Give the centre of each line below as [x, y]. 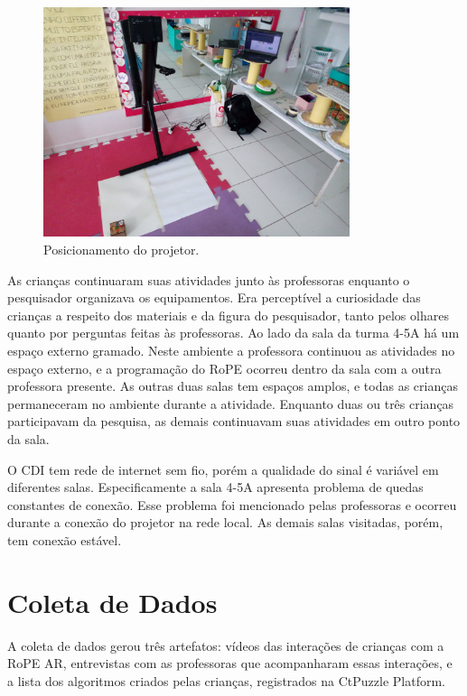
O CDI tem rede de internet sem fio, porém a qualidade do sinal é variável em [223, 469]
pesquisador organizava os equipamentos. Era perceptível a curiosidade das [214, 297]
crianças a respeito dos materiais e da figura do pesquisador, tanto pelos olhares [228, 315]
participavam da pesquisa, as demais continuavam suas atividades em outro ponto [234, 421]
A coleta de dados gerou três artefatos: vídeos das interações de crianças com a [226, 645]
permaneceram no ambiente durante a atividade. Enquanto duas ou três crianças [231, 403]
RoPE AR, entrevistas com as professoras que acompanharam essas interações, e [230, 663]
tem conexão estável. [65, 539]
